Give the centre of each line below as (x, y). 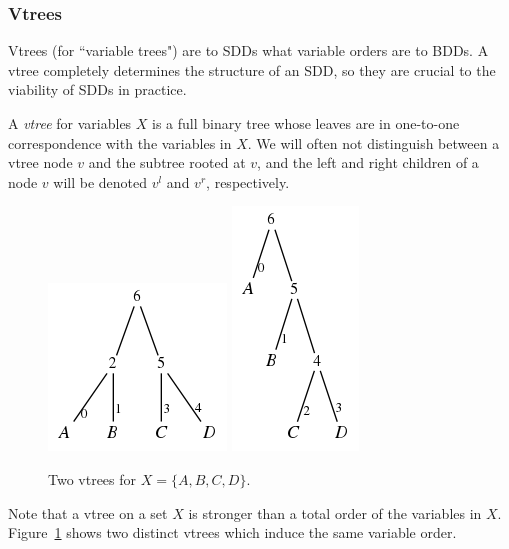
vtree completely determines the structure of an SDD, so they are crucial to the (252, 69)
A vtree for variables (70, 123)
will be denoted (100, 181)
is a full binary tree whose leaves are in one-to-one (306, 123)
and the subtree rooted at (167, 162)
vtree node (40, 162)
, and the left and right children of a (368, 162)
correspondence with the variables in (120, 142)
